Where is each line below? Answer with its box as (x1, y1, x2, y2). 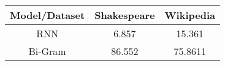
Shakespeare (94, 8, 155, 22)
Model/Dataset (10, 8, 85, 22)
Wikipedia (164, 8, 215, 22)
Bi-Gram (28, 44, 66, 58)
